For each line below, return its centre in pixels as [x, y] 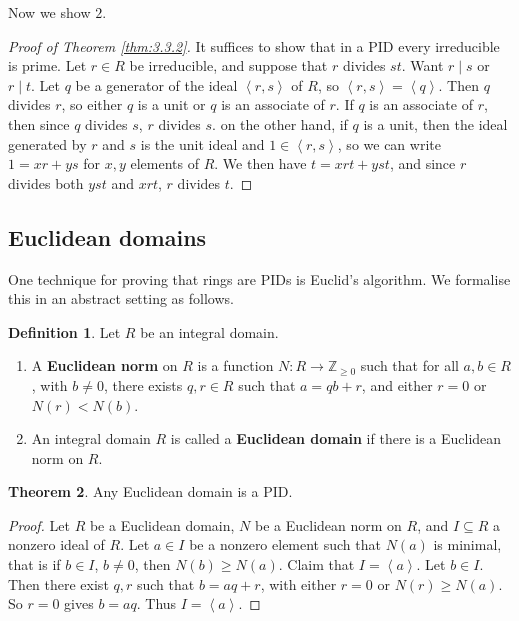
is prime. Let [47, 65]
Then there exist [58, 583]
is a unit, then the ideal [435, 123]
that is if [34, 564]
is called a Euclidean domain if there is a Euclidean [336, 438]
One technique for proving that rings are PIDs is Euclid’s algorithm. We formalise [259, 278]
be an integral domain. [209, 331]
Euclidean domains [107, 236]
